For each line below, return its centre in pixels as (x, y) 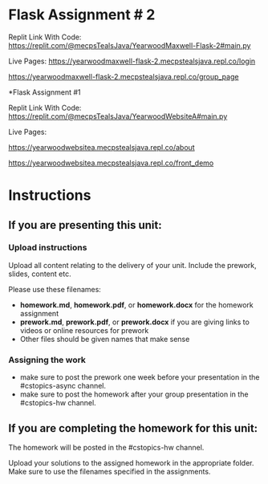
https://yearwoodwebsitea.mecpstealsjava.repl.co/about (102, 147)
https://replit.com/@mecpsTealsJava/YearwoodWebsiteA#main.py (118, 116)
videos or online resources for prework (84, 330)
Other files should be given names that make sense (105, 339)
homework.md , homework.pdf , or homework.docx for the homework (137, 305)
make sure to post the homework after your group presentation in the (134, 394)
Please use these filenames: (55, 289)
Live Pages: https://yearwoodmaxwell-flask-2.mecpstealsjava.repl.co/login (132, 61)
